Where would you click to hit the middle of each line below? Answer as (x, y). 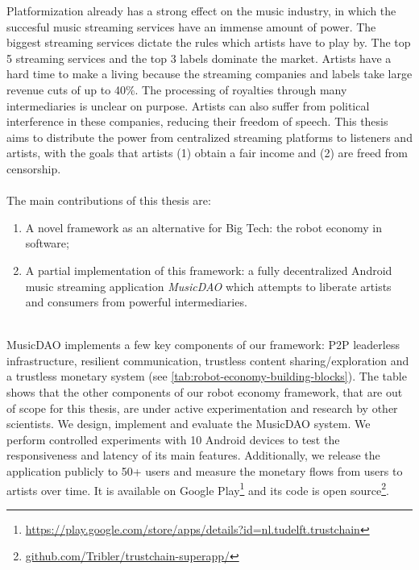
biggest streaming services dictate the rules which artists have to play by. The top (209, 42)
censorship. (34, 168)
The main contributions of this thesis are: (109, 200)
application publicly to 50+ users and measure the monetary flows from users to (205, 471)
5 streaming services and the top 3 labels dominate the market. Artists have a (199, 58)
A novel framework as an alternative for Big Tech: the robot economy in (204, 227)
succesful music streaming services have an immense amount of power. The (191, 26)
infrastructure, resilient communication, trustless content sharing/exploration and (208, 360)
